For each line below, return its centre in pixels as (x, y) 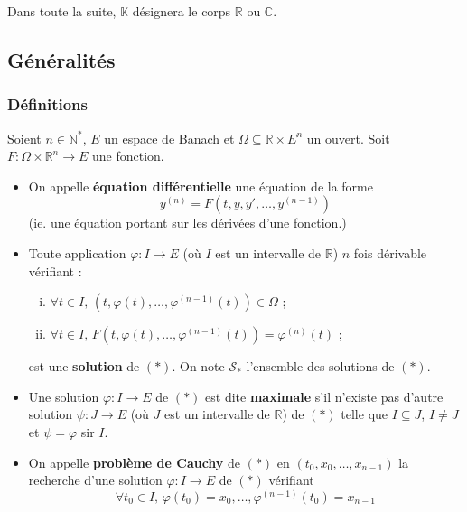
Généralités (61, 59)
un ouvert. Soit (348, 138)
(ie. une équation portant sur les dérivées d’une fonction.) (187, 223)
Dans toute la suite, (62, 11)
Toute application (77, 252)
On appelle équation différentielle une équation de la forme (201, 186)
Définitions (47, 104)
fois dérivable (390, 252)
